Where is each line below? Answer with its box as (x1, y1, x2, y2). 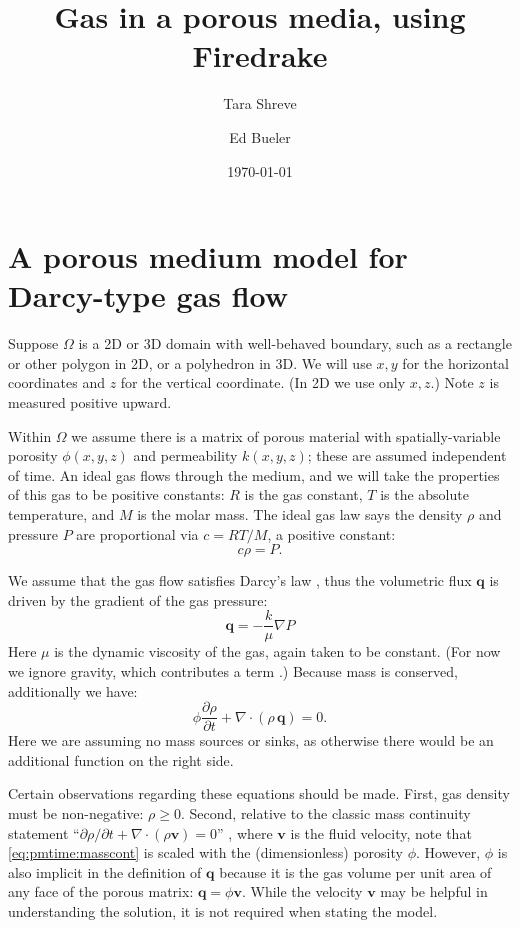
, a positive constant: (267, 523, 396, 544)
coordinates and (8, 372, 105, 393)
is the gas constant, (244, 484, 363, 505)
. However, (415, 842, 481, 863)
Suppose (8, 333, 59, 354)
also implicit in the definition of (8, 861, 202, 882)
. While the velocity (241, 881, 363, 902)
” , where (217, 822, 273, 843)
